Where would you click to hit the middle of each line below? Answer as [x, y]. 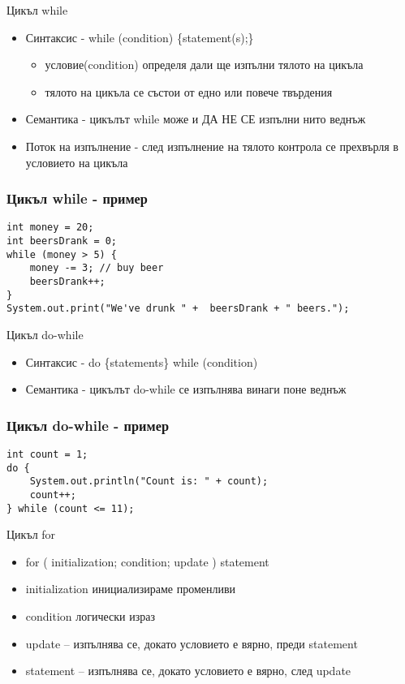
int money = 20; [50, 228]
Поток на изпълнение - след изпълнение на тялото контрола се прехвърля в [212, 146]
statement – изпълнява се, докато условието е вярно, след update [188, 671]
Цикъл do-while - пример [88, 425]
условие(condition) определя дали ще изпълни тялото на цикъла [204, 65]
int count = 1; [47, 454]
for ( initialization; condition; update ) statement [147, 561]
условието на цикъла [77, 162]
